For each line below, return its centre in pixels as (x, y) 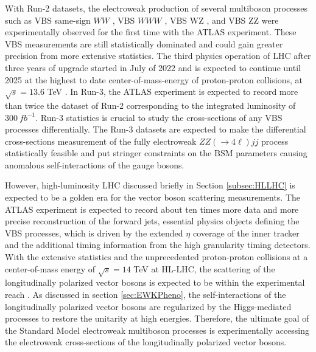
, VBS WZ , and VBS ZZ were (222, 20)
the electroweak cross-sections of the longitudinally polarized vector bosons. (146, 342)
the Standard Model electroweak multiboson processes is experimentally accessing (157, 330)
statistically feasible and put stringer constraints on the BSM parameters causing (156, 153)
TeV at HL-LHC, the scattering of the (204, 268)
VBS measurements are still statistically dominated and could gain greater (144, 43)
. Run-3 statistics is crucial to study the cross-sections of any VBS (159, 117)
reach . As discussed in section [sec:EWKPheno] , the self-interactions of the (146, 294)
